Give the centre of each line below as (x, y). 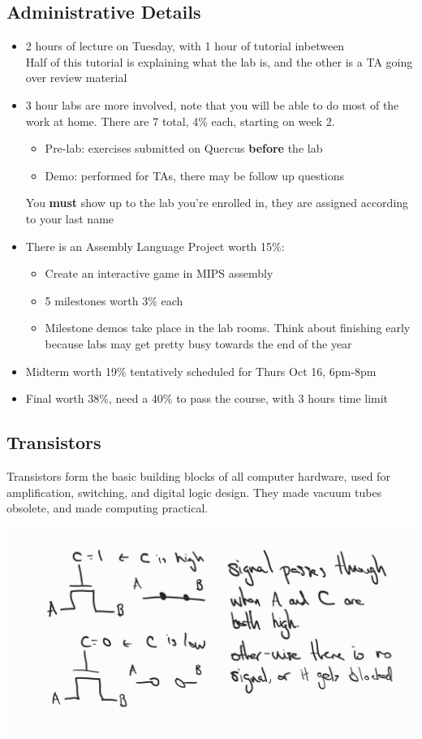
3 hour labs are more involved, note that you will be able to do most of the (212, 104)
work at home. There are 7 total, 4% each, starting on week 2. (180, 121)
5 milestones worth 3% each (114, 300)
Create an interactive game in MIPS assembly (159, 273)
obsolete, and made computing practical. (108, 508)
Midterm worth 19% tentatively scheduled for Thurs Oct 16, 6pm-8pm (201, 371)
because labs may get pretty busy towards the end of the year (198, 343)
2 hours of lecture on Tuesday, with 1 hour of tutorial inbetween (185, 46)
